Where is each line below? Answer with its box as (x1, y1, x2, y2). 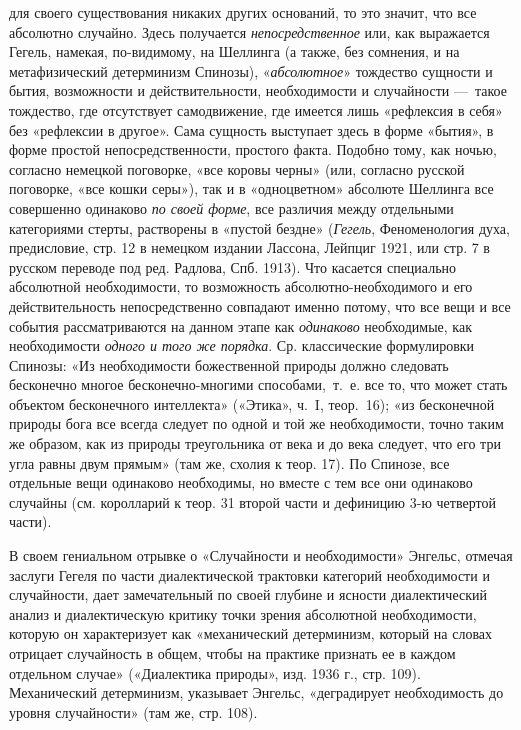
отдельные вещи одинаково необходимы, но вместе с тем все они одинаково (9, 472, 473, 493)
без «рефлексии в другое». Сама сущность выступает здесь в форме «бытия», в (9, 119, 494, 140)
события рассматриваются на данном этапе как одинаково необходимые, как (9, 315, 472, 336)
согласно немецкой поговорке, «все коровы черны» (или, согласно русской (9, 158, 465, 179)
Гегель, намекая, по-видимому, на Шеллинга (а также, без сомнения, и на (9, 41, 460, 62)
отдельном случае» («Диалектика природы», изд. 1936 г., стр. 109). (9, 662, 421, 683)
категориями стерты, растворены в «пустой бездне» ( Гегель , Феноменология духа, (9, 217, 510, 238)
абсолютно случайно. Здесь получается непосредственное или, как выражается (9, 21, 490, 42)
